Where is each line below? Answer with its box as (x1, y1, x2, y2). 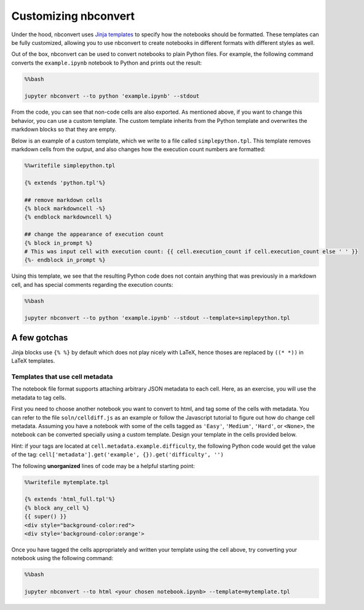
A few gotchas (11, 332, 68, 343)
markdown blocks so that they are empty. (11, 126, 117, 133)
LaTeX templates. (11, 357, 55, 365)
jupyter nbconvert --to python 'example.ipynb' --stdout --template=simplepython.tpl (24, 315, 290, 322)
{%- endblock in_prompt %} (24, 257, 106, 264)
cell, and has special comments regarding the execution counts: (11, 281, 173, 288)
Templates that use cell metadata (11, 372, 113, 381)
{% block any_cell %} (24, 504, 90, 511)
